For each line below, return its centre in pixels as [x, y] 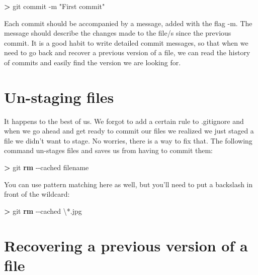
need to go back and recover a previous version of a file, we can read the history [127, 52]
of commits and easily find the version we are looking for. [93, 62]
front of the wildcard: [37, 194]
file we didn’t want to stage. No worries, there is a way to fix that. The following [128, 140]
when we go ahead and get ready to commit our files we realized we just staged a [129, 131]
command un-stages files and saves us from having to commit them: [109, 150]
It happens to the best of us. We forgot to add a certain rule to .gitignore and [124, 121]
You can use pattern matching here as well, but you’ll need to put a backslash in [128, 184]
